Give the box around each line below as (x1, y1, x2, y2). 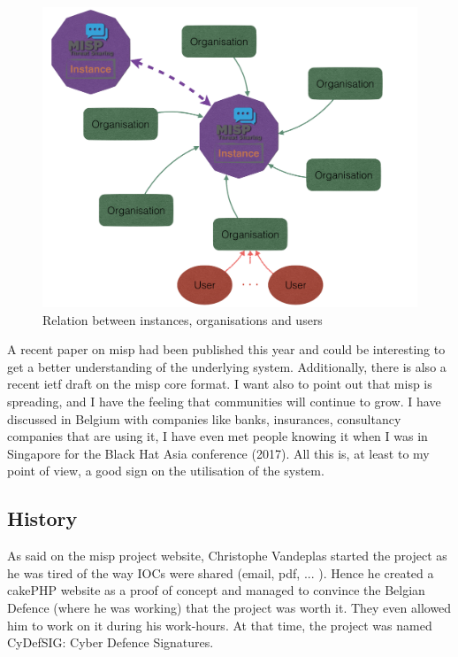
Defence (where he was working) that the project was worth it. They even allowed (7, 599, 452, 617)
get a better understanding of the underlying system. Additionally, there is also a (7, 357, 447, 375)
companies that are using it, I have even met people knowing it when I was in (7, 427, 428, 445)
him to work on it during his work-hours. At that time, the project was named (7, 615, 432, 634)
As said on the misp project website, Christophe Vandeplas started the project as (7, 546, 447, 565)
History (7, 505, 78, 532)
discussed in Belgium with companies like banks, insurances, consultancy (7, 409, 401, 428)
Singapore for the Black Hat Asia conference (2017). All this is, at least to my (7, 444, 430, 462)
